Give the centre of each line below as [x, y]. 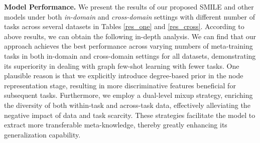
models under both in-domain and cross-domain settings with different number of [129, 16]
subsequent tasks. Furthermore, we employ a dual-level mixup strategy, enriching [128, 95]
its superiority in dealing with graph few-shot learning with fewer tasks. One [122, 65]
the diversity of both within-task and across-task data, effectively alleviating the [127, 105]
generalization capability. [42, 134]
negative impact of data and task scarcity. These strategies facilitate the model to [130, 115]
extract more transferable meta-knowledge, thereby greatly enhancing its [116, 125]
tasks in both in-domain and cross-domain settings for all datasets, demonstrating [130, 55]
